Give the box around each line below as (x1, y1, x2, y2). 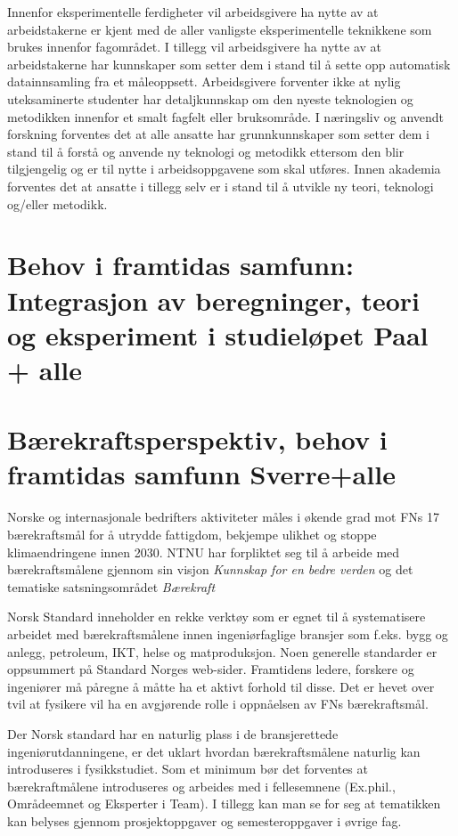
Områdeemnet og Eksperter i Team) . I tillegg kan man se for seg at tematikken (7, 794, 441, 813)
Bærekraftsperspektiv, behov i (7, 421, 388, 458)
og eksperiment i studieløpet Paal (7, 316, 429, 353)
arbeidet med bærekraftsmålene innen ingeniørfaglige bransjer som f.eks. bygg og (7, 624, 448, 643)
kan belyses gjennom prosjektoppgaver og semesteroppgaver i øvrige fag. (7, 811, 402, 830)
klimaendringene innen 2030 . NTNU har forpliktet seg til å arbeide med (7, 542, 400, 561)
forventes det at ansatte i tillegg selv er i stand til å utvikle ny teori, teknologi (7, 176, 434, 195)
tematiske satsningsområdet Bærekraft (7, 577, 216, 596)
